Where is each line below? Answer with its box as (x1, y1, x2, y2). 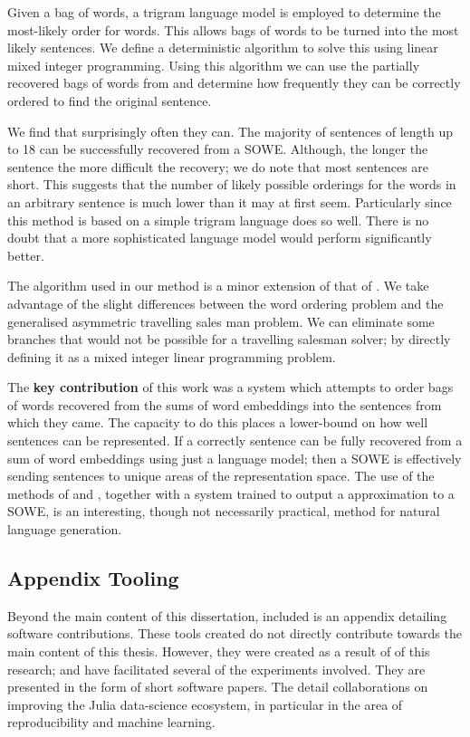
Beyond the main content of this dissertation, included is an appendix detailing (7, 606, 447, 625)
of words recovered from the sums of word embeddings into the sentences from (7, 395, 442, 414)
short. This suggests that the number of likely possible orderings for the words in (7, 175, 456, 194)
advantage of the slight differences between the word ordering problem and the (7, 293, 444, 312)
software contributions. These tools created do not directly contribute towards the (7, 624, 462, 643)
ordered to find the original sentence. (7, 91, 212, 110)
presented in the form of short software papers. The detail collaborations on (7, 677, 428, 696)
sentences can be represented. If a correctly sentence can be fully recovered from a (7, 431, 463, 450)
